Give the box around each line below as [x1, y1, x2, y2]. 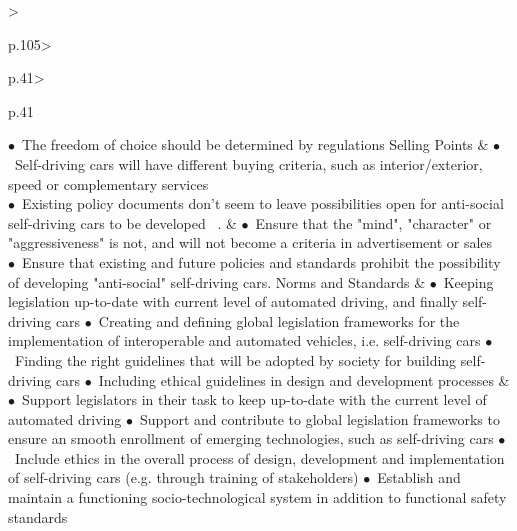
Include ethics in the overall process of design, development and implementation [14, 447, 505, 468]
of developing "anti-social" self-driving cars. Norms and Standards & [8, 271, 426, 292]
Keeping [443, 271, 494, 292]
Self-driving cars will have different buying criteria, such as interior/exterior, [14, 153, 483, 174]
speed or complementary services [8, 173, 209, 194]
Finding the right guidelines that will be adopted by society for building [14, 349, 457, 370]
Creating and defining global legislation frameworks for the [98, 310, 460, 331]
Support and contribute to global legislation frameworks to [139, 408, 500, 429]
